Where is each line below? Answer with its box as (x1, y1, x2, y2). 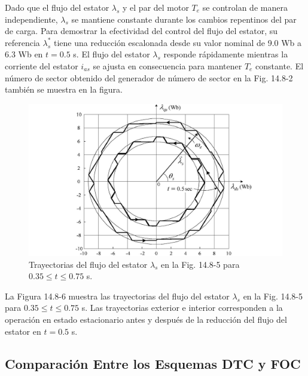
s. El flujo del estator (73, 48, 150, 60)
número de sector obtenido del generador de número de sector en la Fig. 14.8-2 (5, 71, 293, 84)
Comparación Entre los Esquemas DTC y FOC (5, 354, 301, 372)
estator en (5, 325, 41, 337)
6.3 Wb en (5, 48, 43, 60)
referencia (5, 36, 40, 48)
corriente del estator (5, 59, 78, 72)
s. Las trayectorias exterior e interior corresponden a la (81, 301, 283, 314)
